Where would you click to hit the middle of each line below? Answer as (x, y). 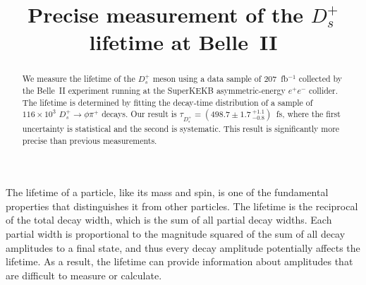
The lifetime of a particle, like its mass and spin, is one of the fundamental (167, 192)
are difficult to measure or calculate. (84, 275)
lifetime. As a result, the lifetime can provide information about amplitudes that (179, 261)
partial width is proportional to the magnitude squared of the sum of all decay (176, 233)
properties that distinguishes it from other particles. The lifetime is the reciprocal (182, 206)
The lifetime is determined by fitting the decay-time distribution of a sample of (167, 102)
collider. (324, 91)
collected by (321, 79)
